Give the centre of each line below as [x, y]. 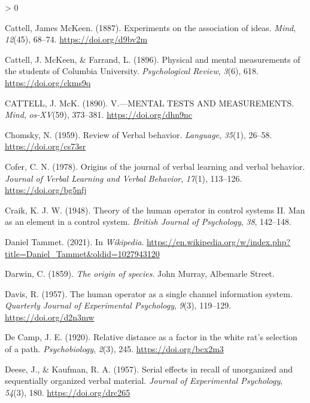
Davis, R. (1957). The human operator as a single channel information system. [149, 293]
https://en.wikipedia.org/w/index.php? [218, 241]
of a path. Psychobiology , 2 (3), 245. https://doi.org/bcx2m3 [114, 349]
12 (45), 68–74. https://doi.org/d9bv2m [76, 39]
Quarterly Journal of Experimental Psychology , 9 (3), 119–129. [118, 305]
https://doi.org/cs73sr [45, 146]
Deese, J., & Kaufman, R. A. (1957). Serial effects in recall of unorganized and [149, 369]
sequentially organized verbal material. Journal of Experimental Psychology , [144, 381]
